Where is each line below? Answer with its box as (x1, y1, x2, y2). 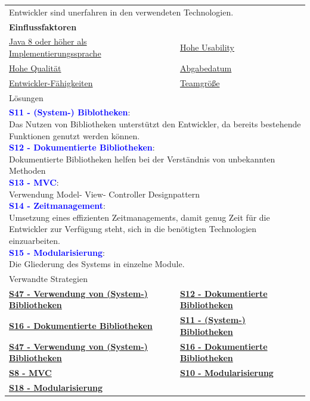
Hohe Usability (179, 41, 235, 54)
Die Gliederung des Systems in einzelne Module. (9, 258, 185, 270)
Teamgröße (179, 76, 220, 89)
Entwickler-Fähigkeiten (9, 76, 93, 89)
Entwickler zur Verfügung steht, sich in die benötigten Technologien (9, 223, 257, 235)
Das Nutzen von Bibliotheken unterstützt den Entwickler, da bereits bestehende (9, 118, 301, 130)
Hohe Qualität (9, 61, 61, 74)
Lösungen (9, 91, 44, 104)
